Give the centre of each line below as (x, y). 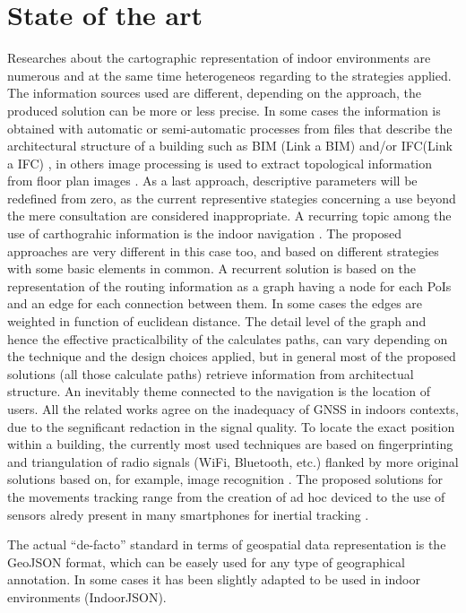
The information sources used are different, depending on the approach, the (215, 93)
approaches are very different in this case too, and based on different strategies (223, 250)
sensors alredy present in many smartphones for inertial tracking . (188, 514)
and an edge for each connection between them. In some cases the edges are (215, 303)
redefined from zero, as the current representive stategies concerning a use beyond (232, 198)
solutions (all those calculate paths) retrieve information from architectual (211, 373)
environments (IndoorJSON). (87, 596)
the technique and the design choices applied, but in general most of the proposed (232, 356)
